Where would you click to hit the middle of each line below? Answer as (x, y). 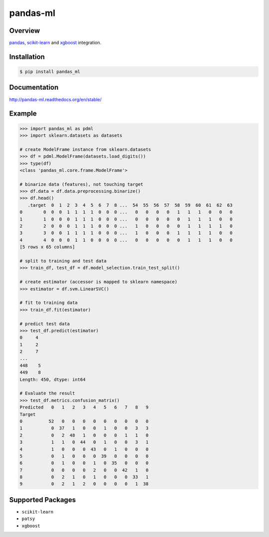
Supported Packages (43, 500)
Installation (27, 57)
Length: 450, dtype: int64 (53, 379)
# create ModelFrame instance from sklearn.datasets (85, 149)
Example (23, 114)
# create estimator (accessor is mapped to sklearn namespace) (99, 282)
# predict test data (45, 324)
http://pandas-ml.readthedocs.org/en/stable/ (55, 99)
